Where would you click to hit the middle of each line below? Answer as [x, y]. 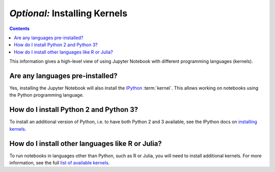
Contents [20, 28]
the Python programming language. [47, 95]
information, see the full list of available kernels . [60, 163]
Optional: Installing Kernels [68, 13]
